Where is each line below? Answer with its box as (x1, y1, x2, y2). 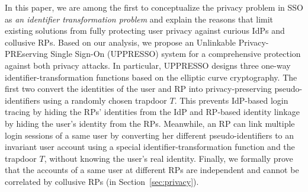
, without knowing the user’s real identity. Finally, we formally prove (44, 152, 293, 164)
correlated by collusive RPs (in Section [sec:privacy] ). (5, 175, 199, 187)
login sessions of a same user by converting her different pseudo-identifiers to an (5, 129, 294, 141)
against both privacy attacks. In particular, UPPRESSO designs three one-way (5, 59, 291, 71)
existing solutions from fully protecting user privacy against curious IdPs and (5, 24, 285, 37)
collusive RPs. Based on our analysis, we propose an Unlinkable (5, 36, 236, 48)
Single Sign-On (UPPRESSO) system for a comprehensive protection (50, 47, 301, 60)
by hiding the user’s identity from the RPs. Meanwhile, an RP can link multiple (5, 117, 295, 129)
